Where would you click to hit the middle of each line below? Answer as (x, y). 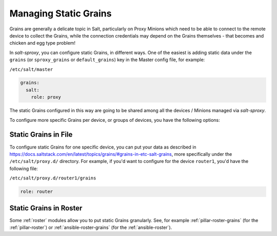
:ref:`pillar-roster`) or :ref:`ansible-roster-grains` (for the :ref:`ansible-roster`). (91, 227)
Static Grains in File (41, 134)
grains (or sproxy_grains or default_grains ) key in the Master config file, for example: (107, 60)
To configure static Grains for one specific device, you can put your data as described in (103, 147)
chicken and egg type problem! (43, 43)
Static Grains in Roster (46, 208)
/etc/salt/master (31, 69)
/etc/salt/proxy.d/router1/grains (53, 178)
